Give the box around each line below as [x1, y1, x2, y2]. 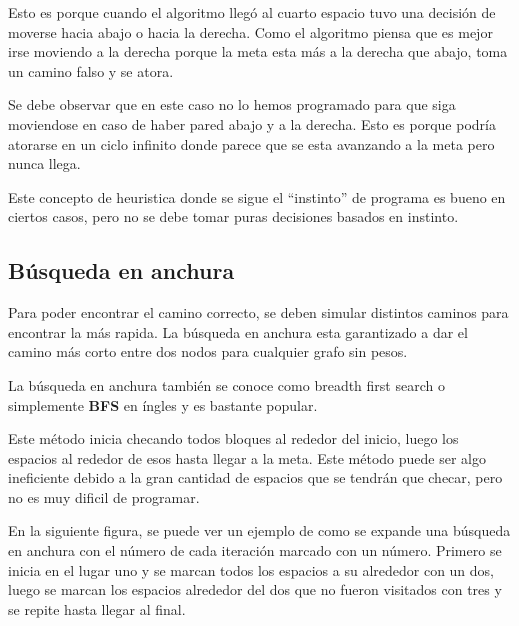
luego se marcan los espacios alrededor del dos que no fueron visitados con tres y [8, 579, 502, 600]
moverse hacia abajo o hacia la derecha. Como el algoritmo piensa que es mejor [8, 21, 493, 42]
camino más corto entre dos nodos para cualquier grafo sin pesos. [8, 341, 408, 362]
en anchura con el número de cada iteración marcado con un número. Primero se [8, 540, 502, 561]
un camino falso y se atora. [8, 60, 174, 81]
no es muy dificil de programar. [8, 486, 200, 507]
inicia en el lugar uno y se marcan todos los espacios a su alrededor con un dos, [8, 559, 494, 580]
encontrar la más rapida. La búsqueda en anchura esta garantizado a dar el [8, 321, 468, 342]
